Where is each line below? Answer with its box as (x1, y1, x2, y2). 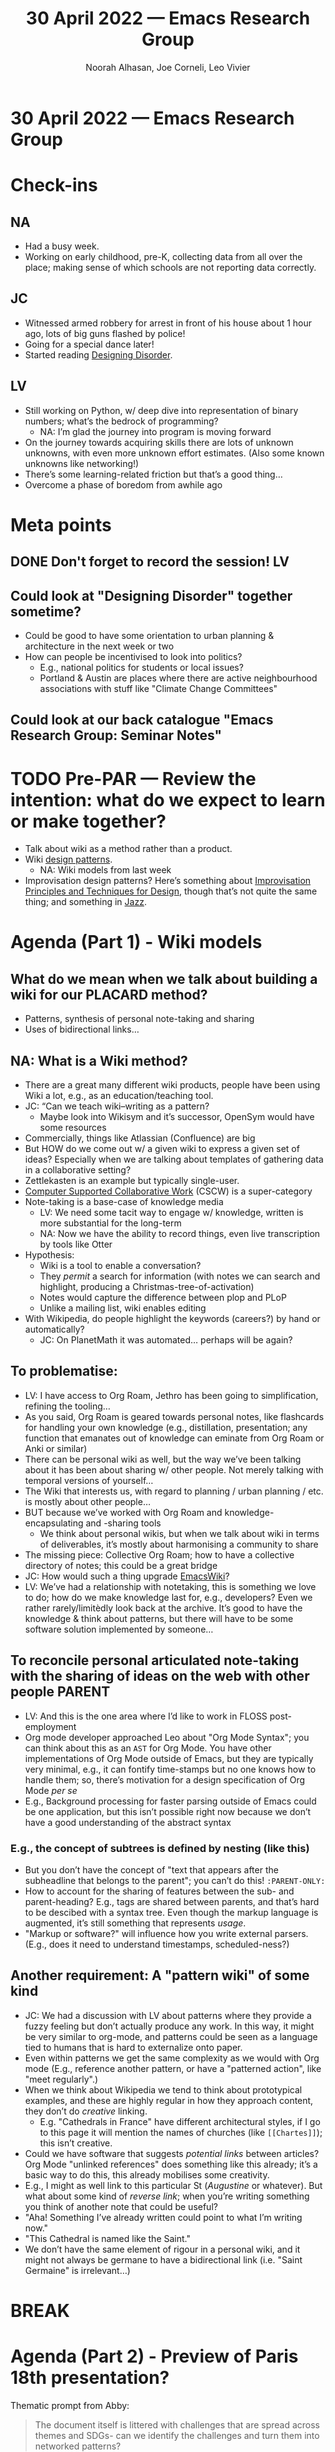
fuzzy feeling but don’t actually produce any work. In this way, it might (24, 2020, 315, 2032)
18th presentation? (10, 2367, 170, 2389)
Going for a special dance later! (24, 338, 155, 350)
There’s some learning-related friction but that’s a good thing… (24, 468, 283, 480)
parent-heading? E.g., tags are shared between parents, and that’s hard (24, 1896, 320, 1908)
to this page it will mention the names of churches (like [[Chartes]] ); (39, 2126, 323, 2138)
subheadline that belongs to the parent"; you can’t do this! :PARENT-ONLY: (24, 1875, 326, 1887)
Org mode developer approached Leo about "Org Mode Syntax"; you (24, 1731, 310, 1743)
